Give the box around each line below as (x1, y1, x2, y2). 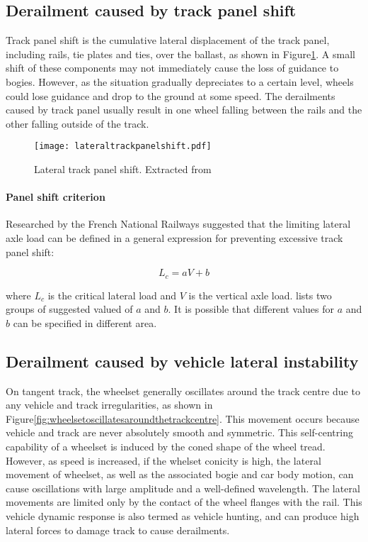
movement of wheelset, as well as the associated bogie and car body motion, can (6, 467, 354, 482)
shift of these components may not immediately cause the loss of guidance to (6, 60, 339, 75)
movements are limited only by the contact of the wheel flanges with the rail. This (6, 494, 362, 509)
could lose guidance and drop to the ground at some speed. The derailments (6, 88, 335, 103)
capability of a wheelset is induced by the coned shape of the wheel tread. (6, 439, 326, 453)
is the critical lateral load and (47, 287, 177, 302)
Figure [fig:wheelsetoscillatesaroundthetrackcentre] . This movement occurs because (6, 411, 360, 426)
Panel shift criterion (6, 189, 105, 204)
